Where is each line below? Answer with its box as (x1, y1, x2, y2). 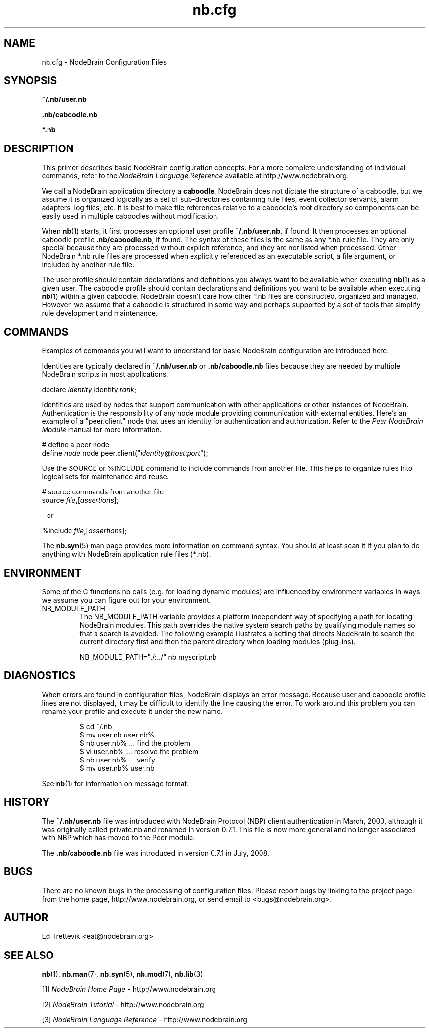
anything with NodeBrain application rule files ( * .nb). (42, 550, 211, 559)
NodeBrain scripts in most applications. (42, 370, 168, 379)
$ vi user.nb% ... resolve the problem (79, 747, 199, 756)
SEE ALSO (4, 949, 54, 961)
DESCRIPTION (4, 142, 74, 155)
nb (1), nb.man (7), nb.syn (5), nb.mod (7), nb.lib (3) (42, 970, 203, 979)
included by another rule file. (42, 260, 135, 269)
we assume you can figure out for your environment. (42, 595, 211, 604)
